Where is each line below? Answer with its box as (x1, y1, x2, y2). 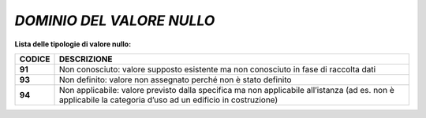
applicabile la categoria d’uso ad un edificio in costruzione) (58, 94, 278, 105)
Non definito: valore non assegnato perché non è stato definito (58, 74, 292, 85)
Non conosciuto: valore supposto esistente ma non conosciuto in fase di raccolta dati (58, 64, 376, 75)
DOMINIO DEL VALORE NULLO (14, 12, 215, 29)
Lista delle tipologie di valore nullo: (14, 39, 132, 49)
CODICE (19, 53, 50, 65)
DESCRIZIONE (58, 53, 113, 65)
